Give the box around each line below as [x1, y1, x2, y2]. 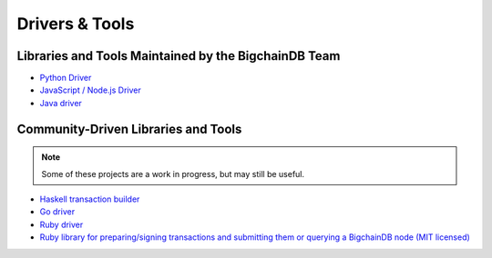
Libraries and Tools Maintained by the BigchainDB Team [16, 48, 341, 64]
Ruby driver [39, 219, 84, 230]
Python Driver [39, 73, 92, 84]
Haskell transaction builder [39, 193, 140, 204]
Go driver [39, 206, 76, 217]
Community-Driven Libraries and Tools [16, 121, 242, 136]
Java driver [39, 97, 82, 108]
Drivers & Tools [16, 14, 135, 34]
